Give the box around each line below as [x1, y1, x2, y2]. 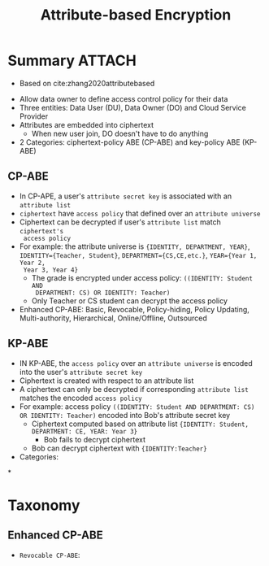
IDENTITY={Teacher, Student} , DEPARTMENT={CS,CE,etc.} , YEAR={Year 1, [19, 250, 258, 259]
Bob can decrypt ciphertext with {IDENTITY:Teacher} [31, 443, 208, 453]
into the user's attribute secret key [19, 367, 143, 377]
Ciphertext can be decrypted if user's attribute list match [19, 217, 221, 227]
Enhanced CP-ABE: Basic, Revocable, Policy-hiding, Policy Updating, [19, 304, 249, 314]
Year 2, [19, 259, 46, 267]
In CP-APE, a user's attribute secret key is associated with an [19, 191, 232, 201]
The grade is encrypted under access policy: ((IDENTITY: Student [31, 272, 254, 282]
